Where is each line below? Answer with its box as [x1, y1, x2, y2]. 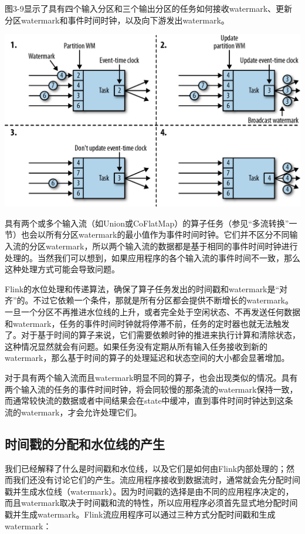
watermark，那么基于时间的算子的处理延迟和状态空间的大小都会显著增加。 [5, 352, 290, 364]
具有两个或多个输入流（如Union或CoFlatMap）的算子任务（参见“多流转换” [5, 217, 289, 229]
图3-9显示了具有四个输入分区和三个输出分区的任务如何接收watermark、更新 [5, 2, 293, 14]
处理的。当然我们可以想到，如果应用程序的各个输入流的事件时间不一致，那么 [5, 251, 300, 263]
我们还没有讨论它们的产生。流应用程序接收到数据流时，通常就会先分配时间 [12, 474, 300, 486]
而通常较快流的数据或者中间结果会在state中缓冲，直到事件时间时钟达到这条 [5, 394, 293, 407]
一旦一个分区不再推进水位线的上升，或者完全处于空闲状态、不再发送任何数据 [5, 306, 300, 318]
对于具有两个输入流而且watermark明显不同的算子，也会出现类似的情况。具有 [5, 371, 298, 384]
